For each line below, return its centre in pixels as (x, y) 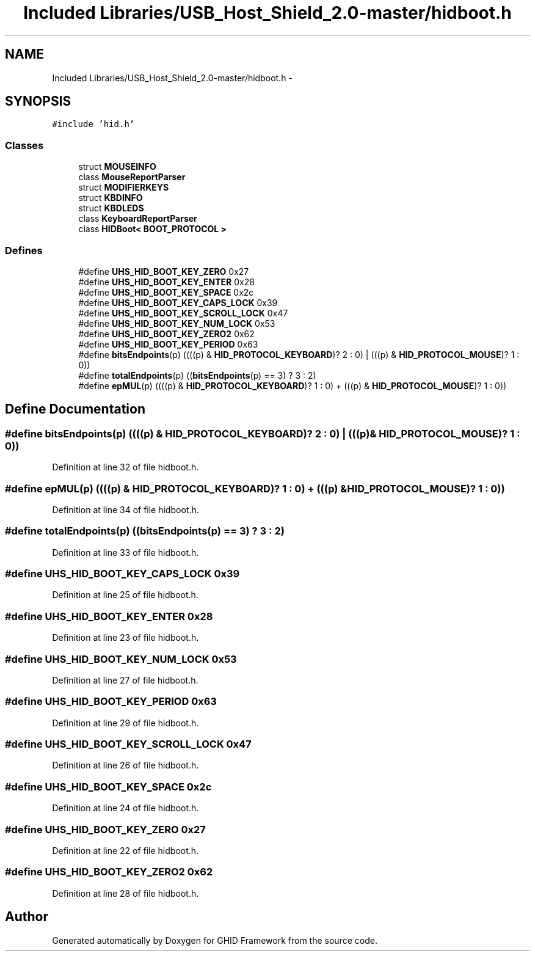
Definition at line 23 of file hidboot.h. (126, 638)
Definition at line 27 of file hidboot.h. (125, 680)
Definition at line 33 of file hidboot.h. (126, 552)
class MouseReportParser (132, 177)
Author (27, 917)
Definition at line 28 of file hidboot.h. (126, 893)
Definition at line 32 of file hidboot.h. (126, 467)
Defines (24, 250)
